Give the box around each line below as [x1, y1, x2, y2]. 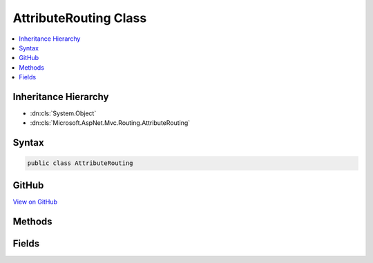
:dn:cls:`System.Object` [30, 109, 97, 117]
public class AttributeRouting [27, 159, 134, 167]
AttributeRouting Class [12, 10, 147, 26]
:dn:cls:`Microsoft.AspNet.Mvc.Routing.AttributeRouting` [30, 119, 191, 127]
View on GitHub [12, 197, 58, 206]
